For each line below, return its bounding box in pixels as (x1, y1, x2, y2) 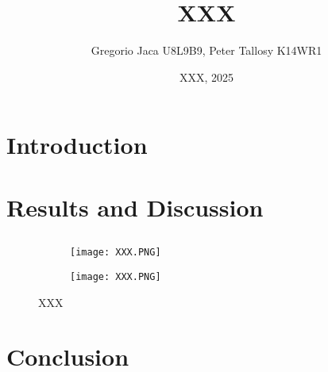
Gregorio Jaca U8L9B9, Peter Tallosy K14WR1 (91, 42, 322, 59)
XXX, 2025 (179, 68, 234, 85)
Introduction (6, 128, 148, 161)
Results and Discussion (6, 190, 264, 223)
